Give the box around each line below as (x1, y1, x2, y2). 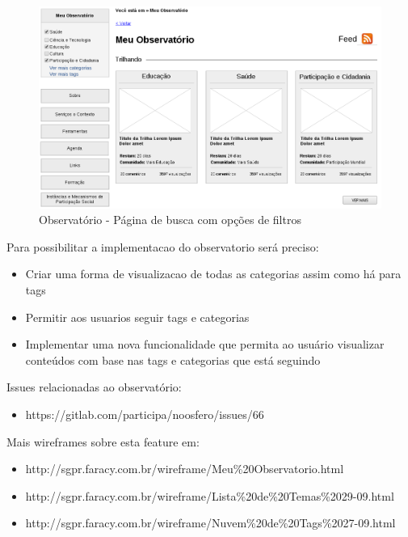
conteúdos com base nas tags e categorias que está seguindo (25, 351, 321, 368)
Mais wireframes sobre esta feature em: (6, 433, 200, 450)
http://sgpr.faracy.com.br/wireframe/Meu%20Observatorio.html (25, 460, 344, 477)
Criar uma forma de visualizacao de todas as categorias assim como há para (25, 265, 402, 282)
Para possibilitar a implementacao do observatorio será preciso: (6, 238, 319, 255)
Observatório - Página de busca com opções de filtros (39, 211, 301, 228)
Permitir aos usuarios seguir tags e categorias (25, 308, 250, 325)
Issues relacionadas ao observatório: (6, 378, 182, 395)
